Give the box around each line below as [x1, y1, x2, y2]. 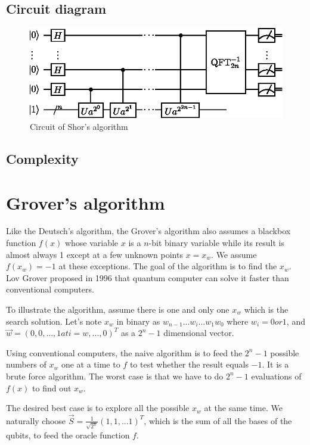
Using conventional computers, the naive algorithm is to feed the [6, 346, 243, 359]
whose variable [64, 236, 119, 249]
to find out [32, 381, 72, 394]
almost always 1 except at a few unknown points [6, 248, 183, 260]
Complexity [6, 149, 79, 167]
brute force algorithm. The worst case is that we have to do [6, 369, 224, 382]
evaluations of [251, 369, 302, 382]
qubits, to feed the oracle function [6, 428, 130, 441]
